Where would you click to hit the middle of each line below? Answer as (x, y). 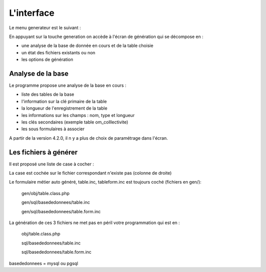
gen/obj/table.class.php (46, 193)
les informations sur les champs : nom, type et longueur (78, 115)
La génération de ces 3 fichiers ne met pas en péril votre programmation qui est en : (94, 223)
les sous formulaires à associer (53, 129)
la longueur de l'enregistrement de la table (65, 108)
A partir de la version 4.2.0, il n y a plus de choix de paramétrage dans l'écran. (88, 138)
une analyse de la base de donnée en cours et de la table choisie (87, 46)
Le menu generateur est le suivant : (45, 28)
